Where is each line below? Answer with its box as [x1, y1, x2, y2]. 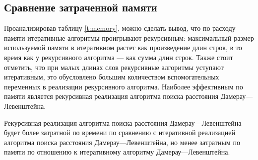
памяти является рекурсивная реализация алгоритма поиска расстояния [4, 91, 219, 101]
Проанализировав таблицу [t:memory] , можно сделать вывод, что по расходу [4, 23, 236, 33]
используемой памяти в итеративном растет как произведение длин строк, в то [4, 42, 242, 53]
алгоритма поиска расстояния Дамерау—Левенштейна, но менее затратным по [4, 137, 240, 147]
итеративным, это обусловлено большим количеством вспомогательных [4, 72, 219, 82]
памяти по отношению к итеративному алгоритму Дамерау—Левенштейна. [4, 147, 230, 157]
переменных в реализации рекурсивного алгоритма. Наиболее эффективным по [4, 81, 243, 91]
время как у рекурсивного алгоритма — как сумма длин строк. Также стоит [4, 52, 233, 62]
